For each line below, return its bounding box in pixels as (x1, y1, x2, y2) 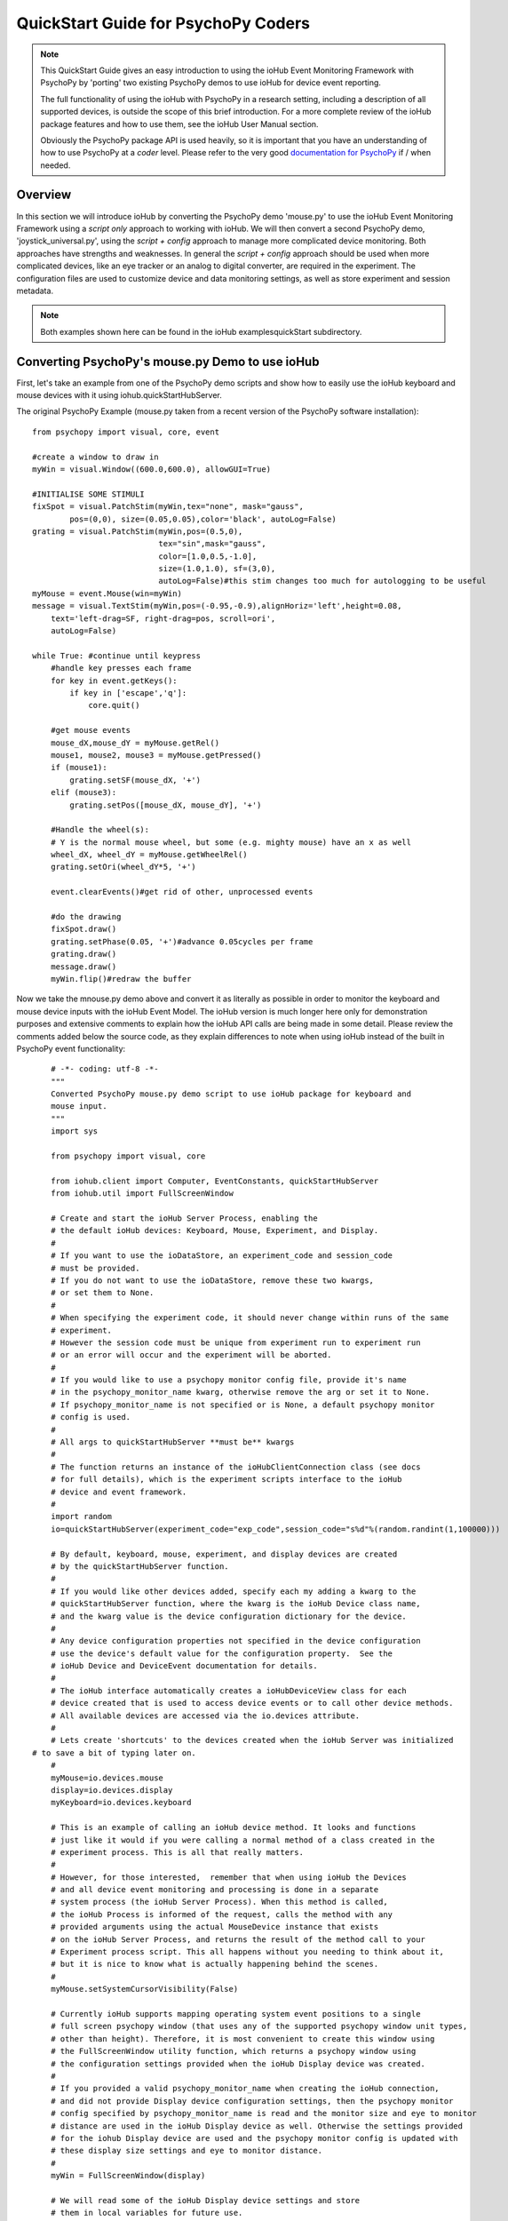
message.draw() (50, 961, 117, 972)
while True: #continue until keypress (32, 650, 202, 661)
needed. (40, 160, 71, 171)
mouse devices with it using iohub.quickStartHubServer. (16, 390, 222, 400)
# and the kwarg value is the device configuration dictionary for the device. (50, 1611, 408, 1621)
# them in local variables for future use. (50, 2208, 243, 2218)
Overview (16, 187, 72, 203)
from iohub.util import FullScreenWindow (50, 1189, 234, 1198)
